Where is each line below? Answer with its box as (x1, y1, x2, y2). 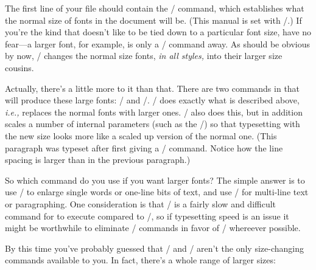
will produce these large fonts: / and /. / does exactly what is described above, (5, 94, 300, 106)
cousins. (5, 61, 34, 74)
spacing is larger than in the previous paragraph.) (5, 153, 191, 166)
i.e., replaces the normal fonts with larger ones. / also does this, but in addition (5, 105, 303, 118)
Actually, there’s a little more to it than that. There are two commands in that (5, 81, 300, 94)
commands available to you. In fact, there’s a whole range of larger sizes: (5, 254, 276, 266)
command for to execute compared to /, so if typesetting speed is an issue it (5, 209, 289, 222)
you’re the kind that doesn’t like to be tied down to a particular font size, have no (5, 26, 312, 38)
